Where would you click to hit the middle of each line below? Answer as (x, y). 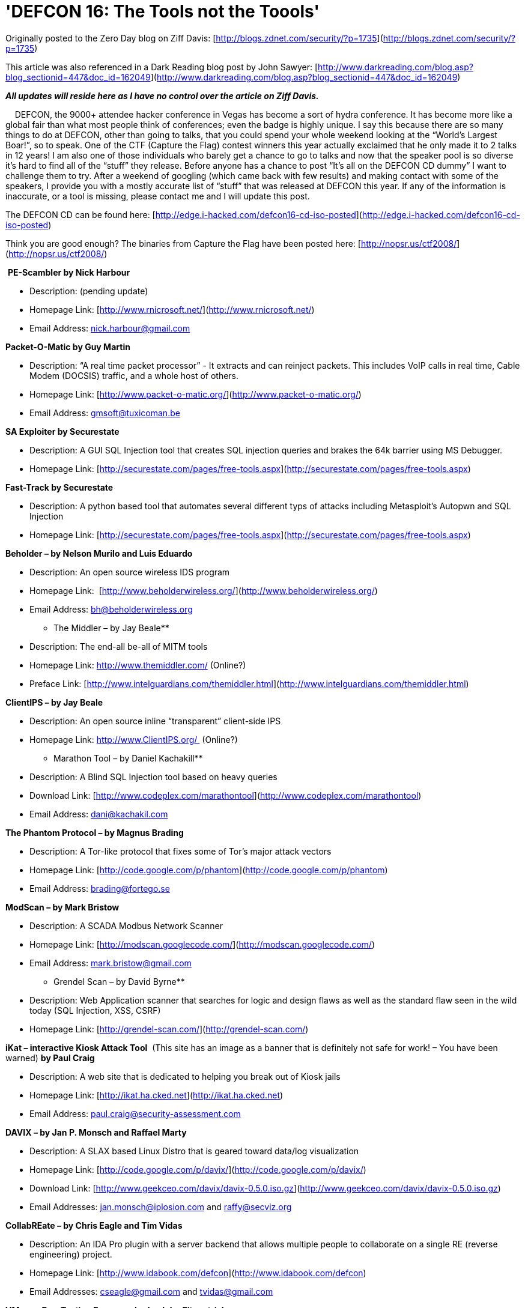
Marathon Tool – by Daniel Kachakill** (128, 758)
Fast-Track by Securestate (59, 487)
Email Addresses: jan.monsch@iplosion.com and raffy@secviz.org (161, 1207)
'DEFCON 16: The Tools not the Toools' (162, 11)
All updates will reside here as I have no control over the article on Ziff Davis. (162, 95)
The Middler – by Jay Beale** (111, 628)
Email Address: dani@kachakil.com (99, 814)
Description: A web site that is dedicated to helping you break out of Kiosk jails (185, 1076)
